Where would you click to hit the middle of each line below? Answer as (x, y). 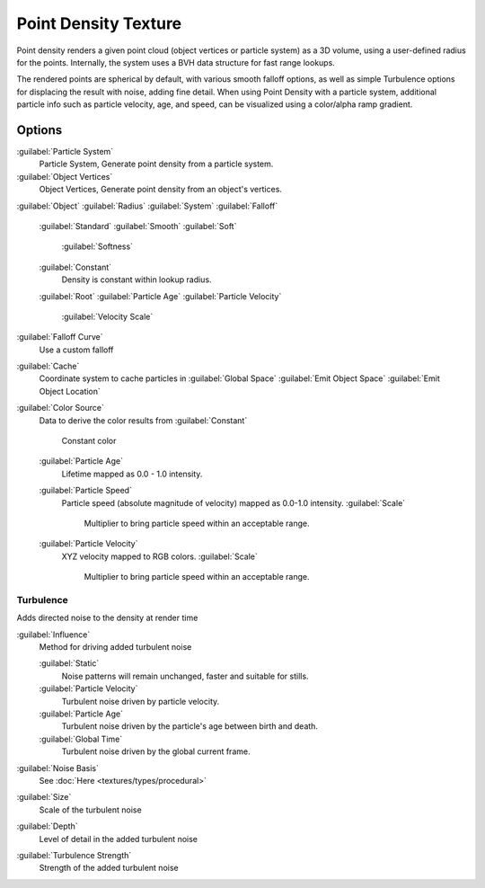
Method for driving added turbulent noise (115, 647)
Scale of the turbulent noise (91, 810)
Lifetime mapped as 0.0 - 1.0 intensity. (132, 474)
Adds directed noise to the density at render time (107, 618)
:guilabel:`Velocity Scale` (107, 316)
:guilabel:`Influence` (53, 635)
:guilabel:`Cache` (48, 366)
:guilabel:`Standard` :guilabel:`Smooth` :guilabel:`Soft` (138, 226)
